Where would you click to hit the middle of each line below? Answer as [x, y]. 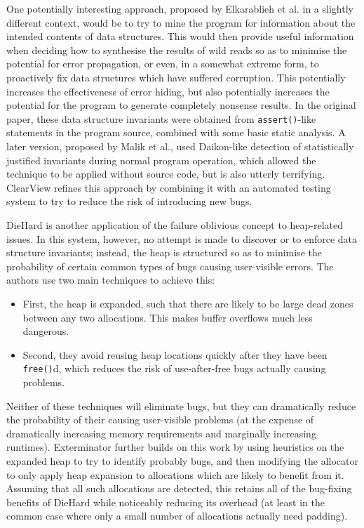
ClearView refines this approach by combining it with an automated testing [169, 187]
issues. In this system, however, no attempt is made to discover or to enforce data [182, 238]
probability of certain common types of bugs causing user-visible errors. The [170, 266]
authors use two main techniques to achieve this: [111, 280]
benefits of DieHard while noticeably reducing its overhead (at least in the [166, 502]
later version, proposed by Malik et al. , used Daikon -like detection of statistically [180, 146]
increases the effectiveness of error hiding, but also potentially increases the [168, 91]
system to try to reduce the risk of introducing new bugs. [129, 201]
